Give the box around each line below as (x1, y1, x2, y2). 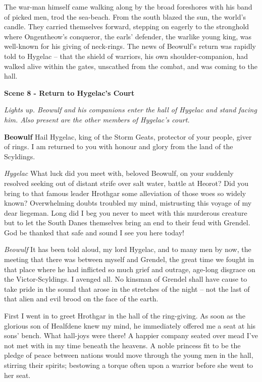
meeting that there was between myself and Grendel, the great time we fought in (4, 254, 254, 265)
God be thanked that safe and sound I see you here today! (4, 227, 184, 237)
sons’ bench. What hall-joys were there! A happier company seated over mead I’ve (4, 330, 258, 341)
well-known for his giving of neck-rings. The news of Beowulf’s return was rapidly (4, 41, 256, 51)
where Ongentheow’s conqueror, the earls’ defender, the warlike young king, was (4, 31, 252, 41)
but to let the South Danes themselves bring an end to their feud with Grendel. (4, 217, 250, 228)
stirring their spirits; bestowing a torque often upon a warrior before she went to (4, 360, 253, 370)
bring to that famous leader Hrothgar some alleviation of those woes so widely (4, 187, 246, 198)
